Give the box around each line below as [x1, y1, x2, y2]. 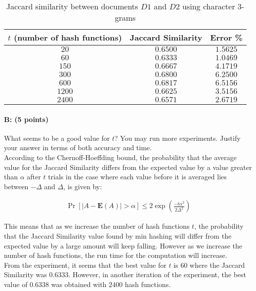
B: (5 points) [4, 114, 49, 124]
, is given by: [63, 181, 102, 191]
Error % [210, 32, 243, 43]
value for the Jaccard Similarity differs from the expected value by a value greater [4, 162, 252, 172]
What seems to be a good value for [4, 132, 110, 143]
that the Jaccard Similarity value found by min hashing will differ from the [4, 230, 232, 241]
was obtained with [51, 279, 107, 289]
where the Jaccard [189, 259, 245, 270]
